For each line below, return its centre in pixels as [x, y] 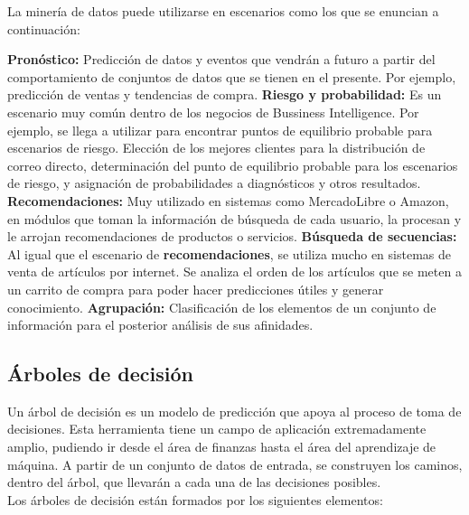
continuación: [44, 28]
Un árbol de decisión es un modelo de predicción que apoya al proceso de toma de [234, 411]
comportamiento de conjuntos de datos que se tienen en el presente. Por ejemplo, [232, 76]
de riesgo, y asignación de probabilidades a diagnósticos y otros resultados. [214, 183]
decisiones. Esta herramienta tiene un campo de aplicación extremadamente [217, 429]
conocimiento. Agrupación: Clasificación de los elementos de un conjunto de [222, 307]
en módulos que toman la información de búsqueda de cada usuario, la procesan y [234, 218]
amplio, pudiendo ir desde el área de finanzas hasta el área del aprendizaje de [222, 447]
